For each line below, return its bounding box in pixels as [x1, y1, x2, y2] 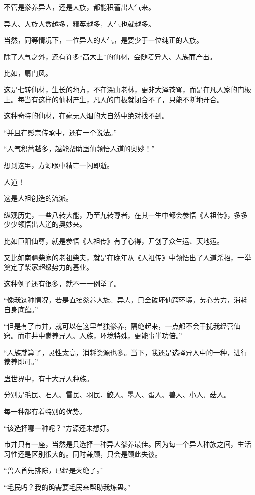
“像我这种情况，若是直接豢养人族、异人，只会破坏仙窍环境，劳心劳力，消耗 [4, 295, 248, 305]
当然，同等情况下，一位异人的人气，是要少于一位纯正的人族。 [4, 35, 203, 45]
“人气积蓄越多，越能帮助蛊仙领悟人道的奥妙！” [4, 143, 155, 154]
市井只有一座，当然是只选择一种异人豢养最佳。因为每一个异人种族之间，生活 [4, 439, 251, 449]
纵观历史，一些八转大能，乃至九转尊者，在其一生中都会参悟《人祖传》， [4, 209, 234, 220]
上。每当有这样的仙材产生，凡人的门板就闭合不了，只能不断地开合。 [4, 94, 224, 104]
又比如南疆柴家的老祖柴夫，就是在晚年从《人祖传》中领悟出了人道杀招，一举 [4, 252, 251, 262]
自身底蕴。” [4, 304, 38, 314]
